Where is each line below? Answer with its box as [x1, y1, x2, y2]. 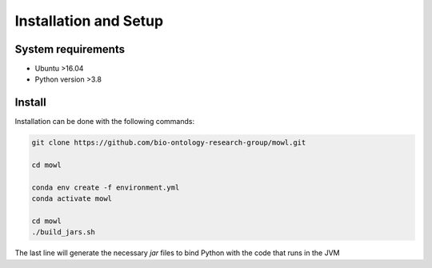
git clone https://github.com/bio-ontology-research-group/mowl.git [31, 138, 306, 147]
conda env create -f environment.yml [31, 182, 180, 192]
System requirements [14, 42, 126, 56]
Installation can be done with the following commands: [14, 117, 195, 126]
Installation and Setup [14, 12, 164, 30]
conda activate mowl [31, 194, 112, 203]
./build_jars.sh [31, 228, 96, 237]
